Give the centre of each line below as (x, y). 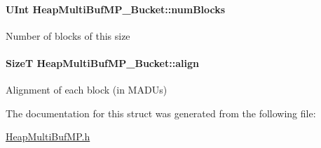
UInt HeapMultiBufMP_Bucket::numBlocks (116, 9)
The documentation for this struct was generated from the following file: (161, 113)
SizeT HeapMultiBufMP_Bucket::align (102, 62)
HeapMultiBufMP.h (48, 136)
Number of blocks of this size (68, 35)
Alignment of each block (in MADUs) (87, 90)
